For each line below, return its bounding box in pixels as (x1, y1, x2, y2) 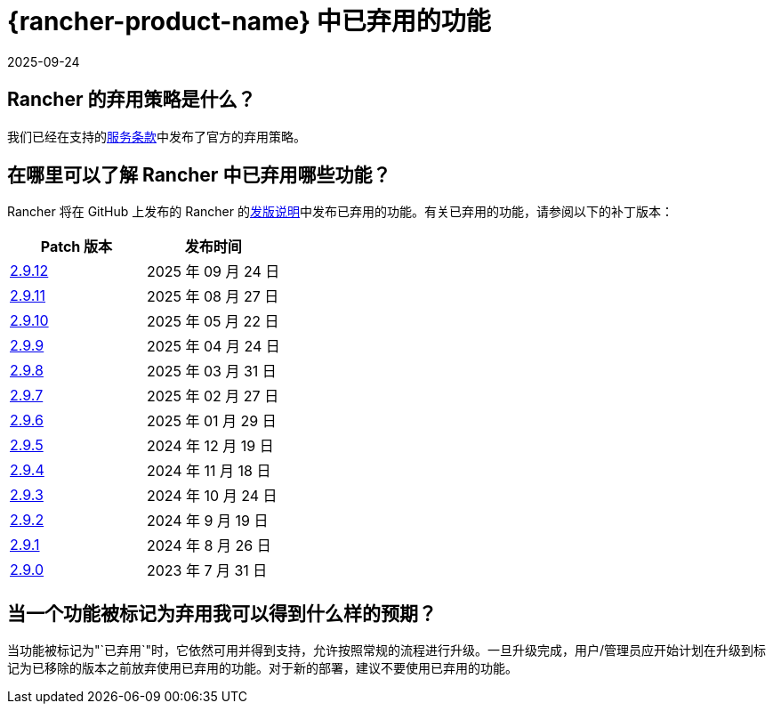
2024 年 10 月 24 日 (146, 487, 278, 505)
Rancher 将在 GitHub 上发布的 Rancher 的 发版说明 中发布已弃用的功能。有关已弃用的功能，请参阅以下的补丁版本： (7, 204, 673, 220)
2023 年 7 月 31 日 (146, 562, 268, 580)
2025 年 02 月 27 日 (146, 387, 279, 406)
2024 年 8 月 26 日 (146, 537, 271, 555)
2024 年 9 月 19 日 (146, 512, 269, 530)
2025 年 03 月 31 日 (146, 362, 277, 381)
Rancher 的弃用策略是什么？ (7, 88, 256, 111)
